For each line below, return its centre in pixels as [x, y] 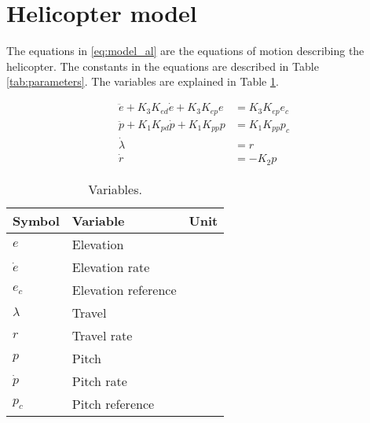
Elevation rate [111, 267]
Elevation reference [124, 289]
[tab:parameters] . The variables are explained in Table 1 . [143, 81]
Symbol [36, 220]
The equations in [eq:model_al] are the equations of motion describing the [185, 51]
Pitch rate [99, 381]
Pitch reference [113, 403]
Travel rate [102, 335]
